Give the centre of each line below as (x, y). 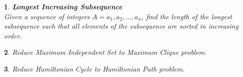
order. (13, 35)
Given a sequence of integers (47, 16)
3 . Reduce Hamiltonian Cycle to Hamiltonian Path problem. (94, 68)
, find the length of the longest (187, 16)
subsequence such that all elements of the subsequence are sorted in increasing (121, 26)
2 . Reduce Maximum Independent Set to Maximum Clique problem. (105, 52)
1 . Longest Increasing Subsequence (63, 6)
